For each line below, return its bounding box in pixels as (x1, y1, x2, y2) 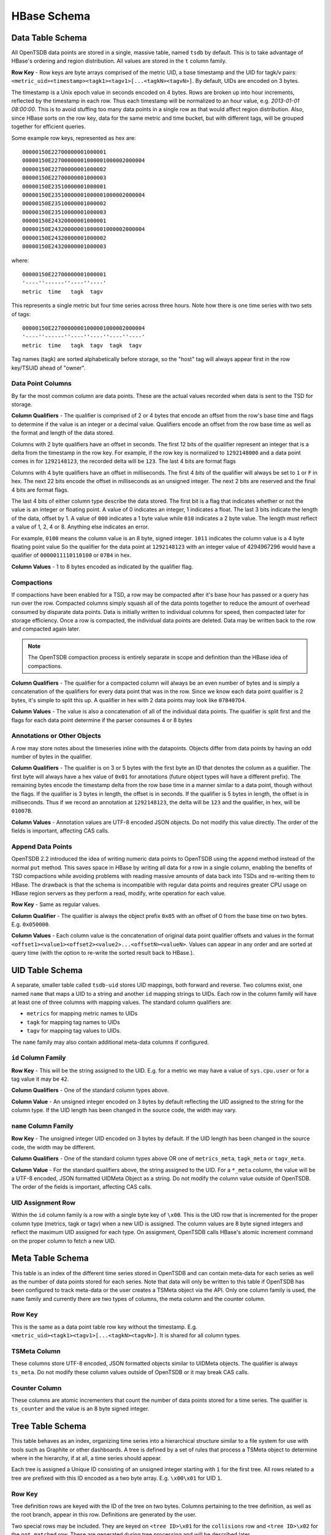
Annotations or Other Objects (11, 731, 101, 740)
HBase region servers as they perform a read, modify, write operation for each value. (11, 889, 226, 896)
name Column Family (11, 1121, 74, 1130)
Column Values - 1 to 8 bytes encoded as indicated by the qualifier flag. (11, 562, 193, 570)
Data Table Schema (11, 33, 87, 43)
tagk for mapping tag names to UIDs (26, 1018, 120, 1025)
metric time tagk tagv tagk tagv (22, 341, 142, 349)
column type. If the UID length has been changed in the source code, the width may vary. (11, 1106, 237, 1114)
